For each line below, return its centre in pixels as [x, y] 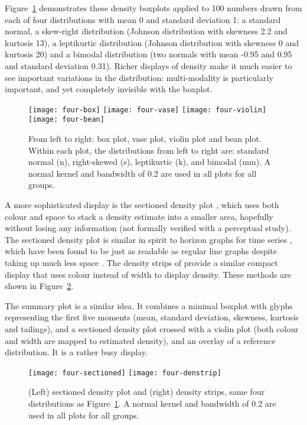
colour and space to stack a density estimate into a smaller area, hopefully [139, 216]
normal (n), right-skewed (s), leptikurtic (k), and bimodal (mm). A [150, 162]
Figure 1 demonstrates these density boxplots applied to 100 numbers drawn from [153, 8]
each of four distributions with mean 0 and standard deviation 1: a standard [143, 19]
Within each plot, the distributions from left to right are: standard [149, 150]
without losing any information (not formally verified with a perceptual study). [148, 228]
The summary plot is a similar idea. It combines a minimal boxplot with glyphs [149, 305]
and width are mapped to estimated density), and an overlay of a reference [140, 340]
